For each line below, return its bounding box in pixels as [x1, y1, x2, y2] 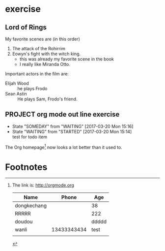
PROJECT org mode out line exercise [5, 110, 120, 119]
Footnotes [5, 161, 48, 173]
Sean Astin [5, 91, 27, 96]
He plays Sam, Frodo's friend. [17, 96, 78, 102]
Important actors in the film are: [5, 71, 69, 77]
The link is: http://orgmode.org [12, 182, 75, 188]
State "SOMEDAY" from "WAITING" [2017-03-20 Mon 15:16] [12, 123, 134, 129]
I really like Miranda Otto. [19, 62, 70, 67]
